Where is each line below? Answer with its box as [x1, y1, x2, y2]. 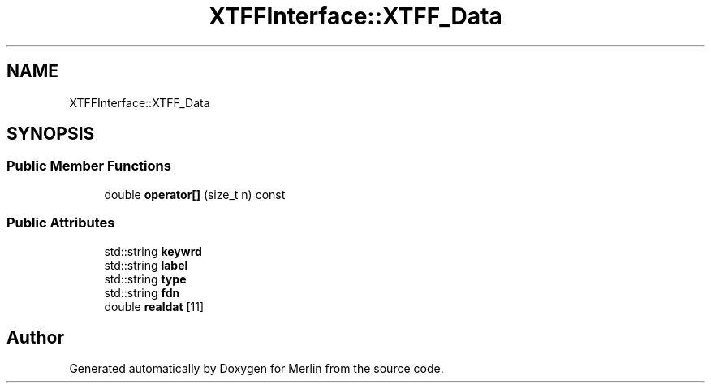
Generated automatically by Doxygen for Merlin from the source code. [69, 361, 444, 376]
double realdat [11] [104, 299, 205, 313]
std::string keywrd [104, 244, 202, 258]
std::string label [104, 257, 188, 272]
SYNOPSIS [6, 123, 95, 145]
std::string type [104, 271, 187, 286]
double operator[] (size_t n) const [104, 187, 286, 201]
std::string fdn [104, 285, 180, 300]
